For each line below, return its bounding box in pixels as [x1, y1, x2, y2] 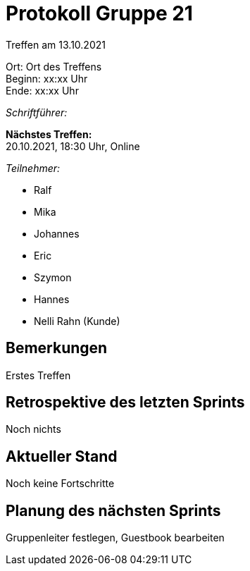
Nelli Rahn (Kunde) [34, 314, 120, 327]
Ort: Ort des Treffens [6, 60, 102, 73]
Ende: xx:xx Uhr [6, 84, 79, 97]
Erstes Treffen [6, 369, 71, 381]
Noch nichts [6, 423, 61, 436]
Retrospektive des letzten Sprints [6, 393, 245, 412]
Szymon [34, 271, 72, 283]
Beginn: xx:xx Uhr [6, 72, 88, 85]
